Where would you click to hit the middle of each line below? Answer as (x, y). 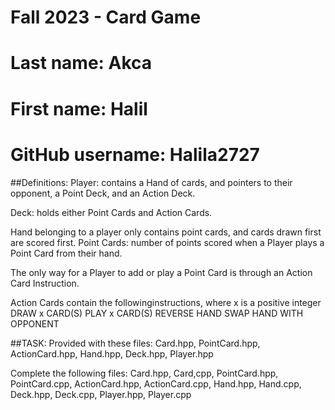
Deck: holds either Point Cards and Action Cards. (111, 212)
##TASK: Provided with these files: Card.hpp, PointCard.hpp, (135, 343)
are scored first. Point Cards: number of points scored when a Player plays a (167, 242)
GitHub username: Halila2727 (135, 154)
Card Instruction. (45, 283)
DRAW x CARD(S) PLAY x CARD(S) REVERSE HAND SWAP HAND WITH (157, 313)
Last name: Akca (81, 63)
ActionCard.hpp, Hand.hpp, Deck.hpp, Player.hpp (112, 353)
